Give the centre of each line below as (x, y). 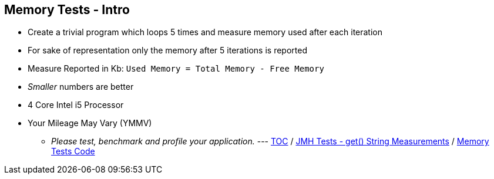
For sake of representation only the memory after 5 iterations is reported (167, 50)
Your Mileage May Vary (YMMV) (90, 123)
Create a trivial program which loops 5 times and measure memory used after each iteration (205, 32)
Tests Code (73, 151)
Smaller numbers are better (81, 87)
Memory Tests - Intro (67, 10)
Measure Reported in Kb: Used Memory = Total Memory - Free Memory (176, 69)
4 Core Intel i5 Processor (76, 105)
